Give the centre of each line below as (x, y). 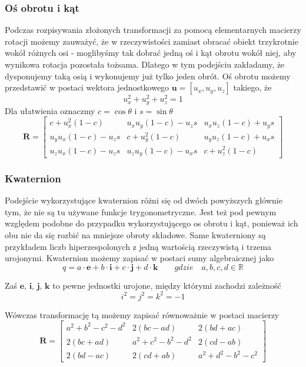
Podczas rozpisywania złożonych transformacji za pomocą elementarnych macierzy (153, 30)
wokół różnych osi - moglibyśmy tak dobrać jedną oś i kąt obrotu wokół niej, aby (151, 53)
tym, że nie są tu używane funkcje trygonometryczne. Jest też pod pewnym (141, 211)
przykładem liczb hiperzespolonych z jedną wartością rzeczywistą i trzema (138, 246)
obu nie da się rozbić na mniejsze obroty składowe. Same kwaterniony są (135, 235)
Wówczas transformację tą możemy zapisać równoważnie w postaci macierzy (142, 314)
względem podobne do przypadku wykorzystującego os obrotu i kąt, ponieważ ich (152, 223)
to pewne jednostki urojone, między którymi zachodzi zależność (167, 285)
